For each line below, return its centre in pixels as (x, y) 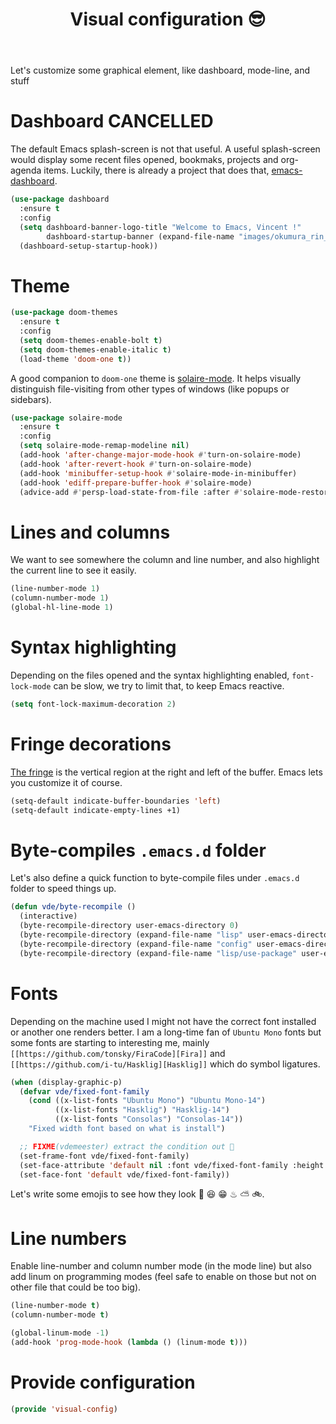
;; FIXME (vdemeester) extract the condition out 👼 (127, 1146)
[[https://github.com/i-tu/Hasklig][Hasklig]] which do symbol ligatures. (165, 1064)
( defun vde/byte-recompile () (73, 907)
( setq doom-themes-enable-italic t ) (95, 349)
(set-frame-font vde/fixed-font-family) (104, 1156)
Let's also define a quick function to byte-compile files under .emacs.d (155, 878)
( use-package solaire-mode (66, 418)
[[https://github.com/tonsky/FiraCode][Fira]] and (118, 1053)
